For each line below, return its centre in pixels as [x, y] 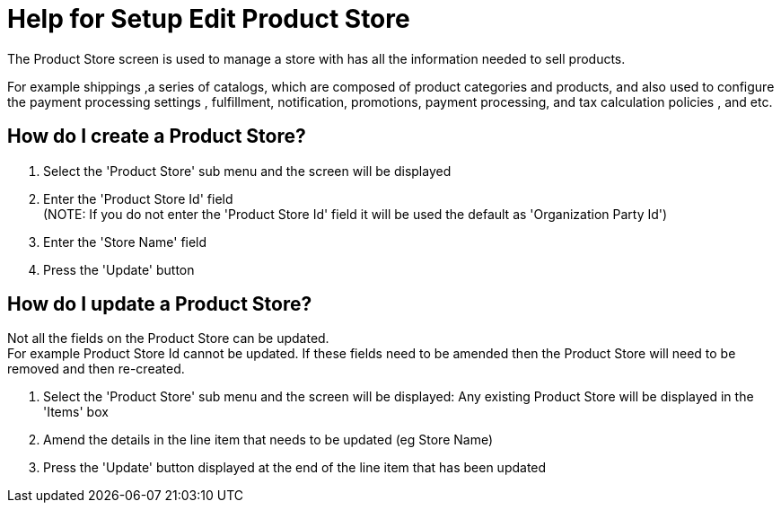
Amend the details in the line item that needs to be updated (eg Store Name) [268, 440]
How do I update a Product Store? [160, 304]
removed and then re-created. [96, 369]
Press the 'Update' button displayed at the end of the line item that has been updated [295, 468]
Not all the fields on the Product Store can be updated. [168, 339]
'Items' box [76, 412]
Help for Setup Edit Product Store [209, 19]
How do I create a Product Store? [157, 136]
